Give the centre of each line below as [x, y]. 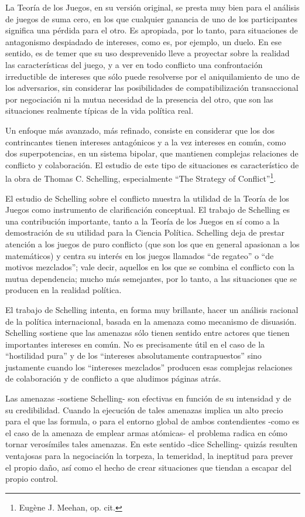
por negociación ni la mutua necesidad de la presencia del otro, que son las [139, 99]
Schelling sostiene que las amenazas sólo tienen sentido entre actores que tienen [148, 333]
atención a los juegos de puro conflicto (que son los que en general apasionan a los [152, 244]
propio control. [32, 479]
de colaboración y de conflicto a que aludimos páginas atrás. [113, 378]
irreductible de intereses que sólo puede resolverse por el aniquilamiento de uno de [152, 76]
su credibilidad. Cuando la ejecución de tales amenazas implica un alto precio [144, 409]
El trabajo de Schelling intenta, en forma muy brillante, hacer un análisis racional [152, 309]
